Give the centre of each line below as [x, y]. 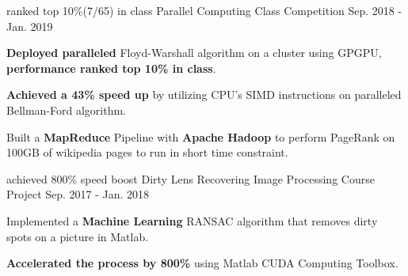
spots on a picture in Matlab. [78, 236]
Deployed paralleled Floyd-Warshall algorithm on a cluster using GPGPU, [194, 53]
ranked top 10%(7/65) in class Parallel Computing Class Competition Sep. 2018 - [204, 10]
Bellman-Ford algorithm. [66, 110]
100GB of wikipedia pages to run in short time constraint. [147, 152]
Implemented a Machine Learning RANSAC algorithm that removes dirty [192, 220]
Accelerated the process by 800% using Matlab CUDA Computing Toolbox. [202, 263]
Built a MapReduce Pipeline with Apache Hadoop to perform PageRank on [201, 136]
